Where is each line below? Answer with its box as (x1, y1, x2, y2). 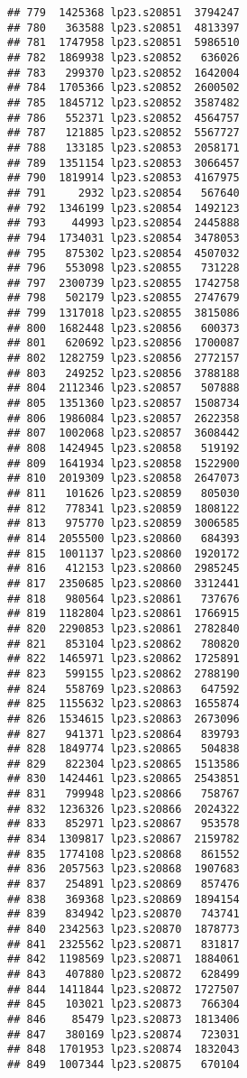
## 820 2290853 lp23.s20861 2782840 (7, 622, 240, 635)
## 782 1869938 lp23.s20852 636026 (7, 51, 240, 64)
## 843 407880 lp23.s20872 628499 (7, 968, 240, 981)
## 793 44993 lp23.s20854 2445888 (7, 217, 240, 230)
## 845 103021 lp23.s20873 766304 (7, 998, 240, 1011)
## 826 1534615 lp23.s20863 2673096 (7, 712, 240, 725)
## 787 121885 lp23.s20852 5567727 (7, 126, 240, 140)
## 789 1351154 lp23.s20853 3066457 (7, 156, 240, 170)
